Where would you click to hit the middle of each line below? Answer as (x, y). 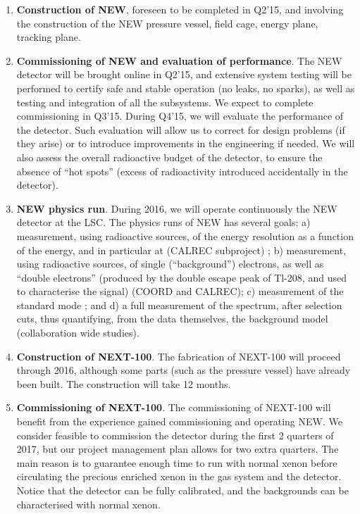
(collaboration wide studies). (78, 333)
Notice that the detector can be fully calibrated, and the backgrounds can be (182, 490)
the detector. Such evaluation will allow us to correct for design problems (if (181, 129)
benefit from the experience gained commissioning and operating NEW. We (179, 421)
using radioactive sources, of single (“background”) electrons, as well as (170, 264)
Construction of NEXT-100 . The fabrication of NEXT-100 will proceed (179, 356)
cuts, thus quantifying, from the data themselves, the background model (172, 319)
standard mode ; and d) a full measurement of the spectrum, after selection (179, 305)
